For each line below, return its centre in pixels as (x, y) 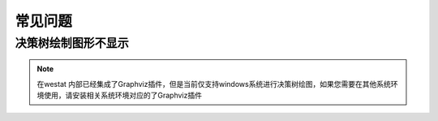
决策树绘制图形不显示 (72, 43)
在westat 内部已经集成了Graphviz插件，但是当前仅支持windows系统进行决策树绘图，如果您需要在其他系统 (214, 84)
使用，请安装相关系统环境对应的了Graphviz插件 (123, 95)
